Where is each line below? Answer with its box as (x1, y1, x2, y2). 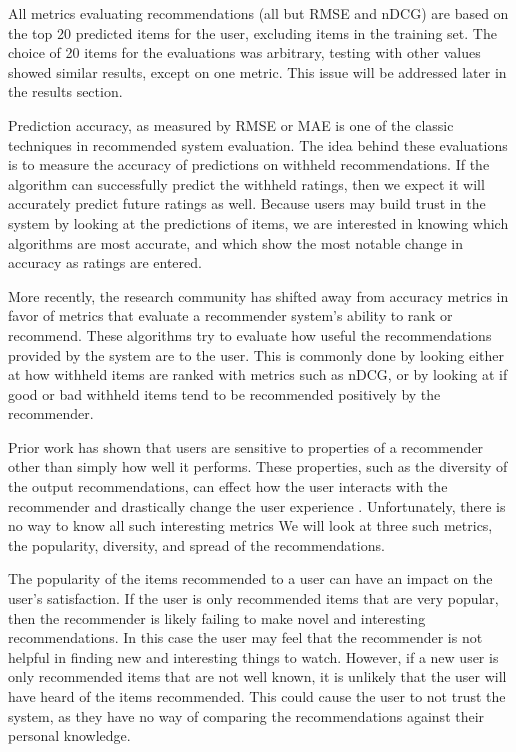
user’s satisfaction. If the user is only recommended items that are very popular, (8, 588, 499, 609)
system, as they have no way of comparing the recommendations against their (8, 705, 485, 726)
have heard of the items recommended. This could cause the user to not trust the (8, 686, 506, 706)
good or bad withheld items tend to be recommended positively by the (8, 383, 441, 404)
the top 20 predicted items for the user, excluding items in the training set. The (8, 22, 497, 43)
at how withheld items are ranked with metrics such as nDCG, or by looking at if (8, 364, 508, 385)
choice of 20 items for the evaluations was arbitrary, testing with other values (8, 42, 481, 63)
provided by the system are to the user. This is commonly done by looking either (8, 344, 504, 365)
